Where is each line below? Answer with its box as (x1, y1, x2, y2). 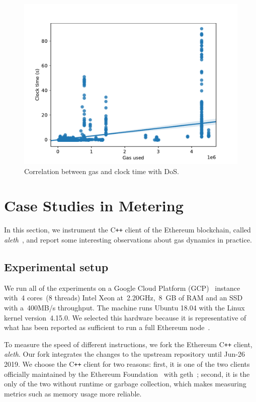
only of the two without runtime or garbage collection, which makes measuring (4, 378, 246, 389)
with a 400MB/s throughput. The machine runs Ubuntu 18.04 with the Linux (4, 302, 245, 312)
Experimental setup (4, 259, 109, 274)
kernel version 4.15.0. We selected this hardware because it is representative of (4, 312, 246, 323)
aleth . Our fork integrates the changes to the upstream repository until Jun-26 (4, 349, 245, 359)
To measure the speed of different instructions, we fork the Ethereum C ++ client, (4, 339, 252, 349)
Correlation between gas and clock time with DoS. (24, 166, 179, 176)
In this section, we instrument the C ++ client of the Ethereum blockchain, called (4, 224, 251, 235)
